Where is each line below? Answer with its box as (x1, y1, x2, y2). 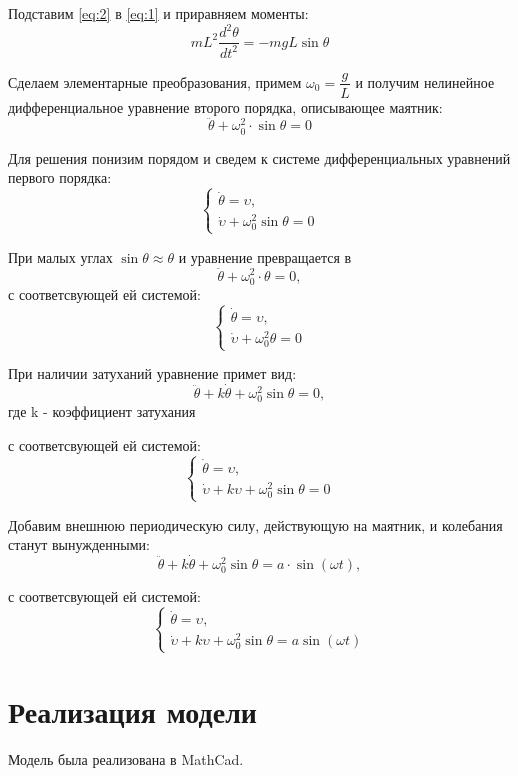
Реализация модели (8, 690, 257, 731)
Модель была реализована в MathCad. (8, 748, 244, 769)
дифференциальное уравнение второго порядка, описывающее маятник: (8, 96, 443, 117)
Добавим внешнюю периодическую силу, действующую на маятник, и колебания (8, 514, 503, 535)
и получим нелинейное (355, 71, 495, 92)
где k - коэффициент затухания (8, 401, 196, 422)
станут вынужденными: (8, 534, 150, 555)
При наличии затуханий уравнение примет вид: (8, 363, 297, 384)
